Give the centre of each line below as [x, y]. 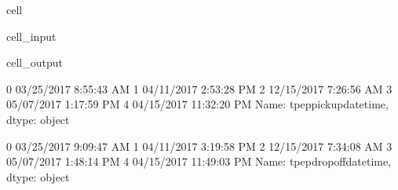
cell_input [31, 36]
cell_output [35, 62]
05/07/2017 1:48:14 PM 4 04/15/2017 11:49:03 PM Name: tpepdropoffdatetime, [199, 161]
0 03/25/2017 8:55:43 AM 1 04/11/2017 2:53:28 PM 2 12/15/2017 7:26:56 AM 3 [199, 88]
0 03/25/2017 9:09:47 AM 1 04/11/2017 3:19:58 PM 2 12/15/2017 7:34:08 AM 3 [199, 146]
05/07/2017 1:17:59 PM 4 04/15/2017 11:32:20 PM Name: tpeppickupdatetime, [197, 104]
